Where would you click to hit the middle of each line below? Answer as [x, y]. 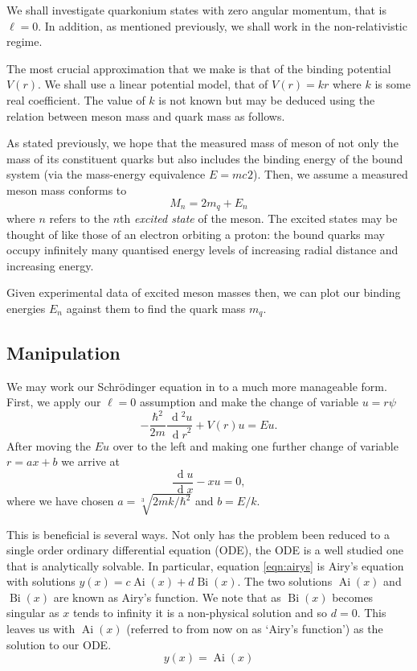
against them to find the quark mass [156, 308]
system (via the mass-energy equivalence [106, 174]
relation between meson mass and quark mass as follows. [146, 115]
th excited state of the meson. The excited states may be [259, 218]
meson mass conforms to [67, 189]
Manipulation [63, 352]
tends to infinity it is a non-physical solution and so [200, 613]
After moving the [49, 445]
